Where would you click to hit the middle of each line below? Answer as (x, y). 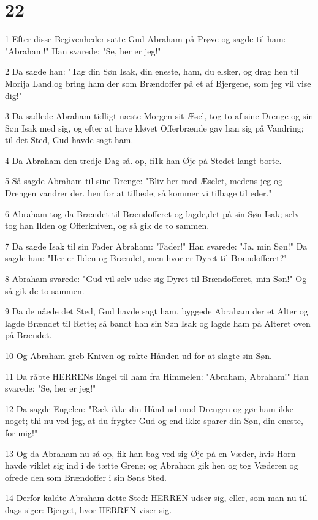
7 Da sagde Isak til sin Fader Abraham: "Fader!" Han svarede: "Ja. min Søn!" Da (156, 246)
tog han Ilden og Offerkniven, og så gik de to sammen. (107, 225)
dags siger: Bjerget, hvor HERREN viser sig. (89, 509)
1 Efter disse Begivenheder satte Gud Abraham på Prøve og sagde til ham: (146, 39)
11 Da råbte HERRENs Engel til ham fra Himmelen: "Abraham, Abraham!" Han (157, 376)
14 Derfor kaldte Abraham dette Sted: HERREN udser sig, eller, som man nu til (156, 498)
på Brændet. (28, 335)
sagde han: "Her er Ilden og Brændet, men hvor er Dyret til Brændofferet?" (146, 258)
